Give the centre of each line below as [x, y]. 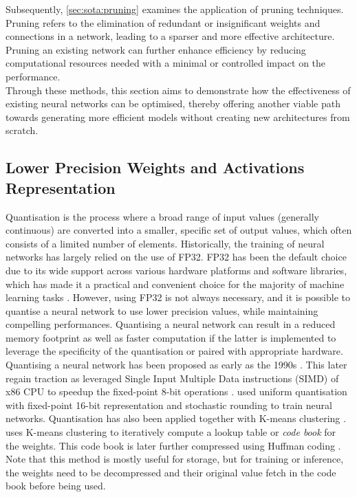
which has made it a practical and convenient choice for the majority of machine [175, 284]
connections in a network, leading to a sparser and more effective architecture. [170, 36]
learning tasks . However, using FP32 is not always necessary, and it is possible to [178, 297]
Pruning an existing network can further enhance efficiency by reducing [156, 49]
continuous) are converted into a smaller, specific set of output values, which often [179, 230]
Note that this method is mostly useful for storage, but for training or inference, [175, 459]
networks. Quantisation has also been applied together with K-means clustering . [176, 418]
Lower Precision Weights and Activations [155, 167]
